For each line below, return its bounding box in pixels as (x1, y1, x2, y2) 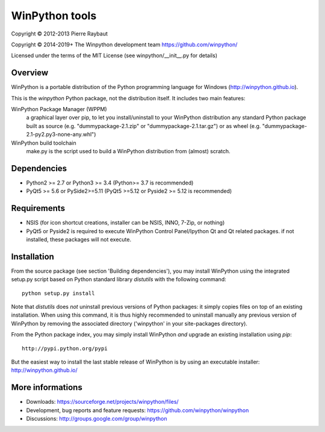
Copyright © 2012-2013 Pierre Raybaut (11, 30, 108, 37)
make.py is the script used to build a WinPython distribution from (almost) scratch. (26, 147, 231, 154)
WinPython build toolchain (11, 139, 76, 147)
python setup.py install (22, 290, 95, 297)
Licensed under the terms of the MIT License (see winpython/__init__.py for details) (11, 52, 218, 59)
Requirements (11, 203, 66, 213)
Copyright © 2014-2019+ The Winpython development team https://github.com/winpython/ (11, 41, 238, 48)
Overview (11, 68, 49, 78)
